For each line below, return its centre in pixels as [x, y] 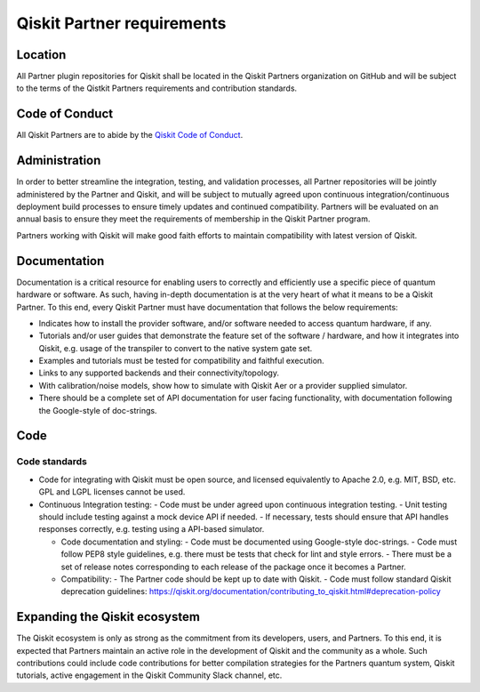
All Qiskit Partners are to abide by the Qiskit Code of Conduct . [130, 135]
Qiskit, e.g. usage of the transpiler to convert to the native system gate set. [176, 348]
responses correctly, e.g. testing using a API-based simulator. [152, 529]
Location [41, 55]
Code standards [52, 462]
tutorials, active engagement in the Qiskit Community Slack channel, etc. [149, 675]
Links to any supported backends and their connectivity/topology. [159, 373]
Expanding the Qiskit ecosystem [108, 617]
